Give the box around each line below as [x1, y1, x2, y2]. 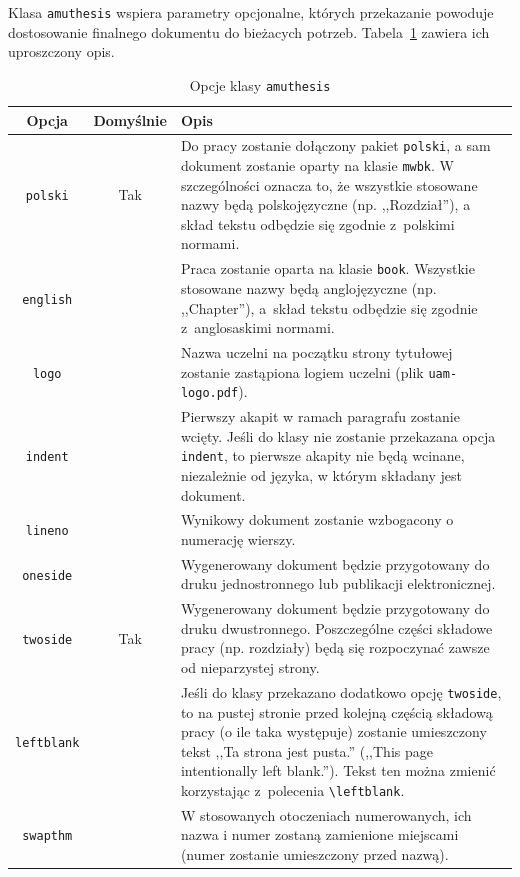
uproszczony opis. [8, 41, 115, 62]
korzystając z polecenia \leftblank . [180, 779, 405, 800]
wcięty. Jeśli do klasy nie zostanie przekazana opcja [180, 425, 496, 446]
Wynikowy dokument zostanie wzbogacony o [180, 509, 454, 530]
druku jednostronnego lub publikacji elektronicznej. [180, 573, 496, 594]
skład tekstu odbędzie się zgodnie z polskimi [180, 213, 455, 234]
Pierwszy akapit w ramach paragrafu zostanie [180, 406, 460, 427]
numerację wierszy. [180, 529, 296, 549]
